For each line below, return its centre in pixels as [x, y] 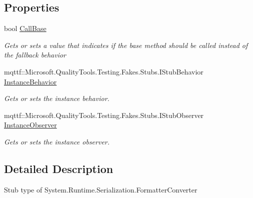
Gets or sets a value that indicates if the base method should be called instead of [126, 45]
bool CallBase [25, 28]
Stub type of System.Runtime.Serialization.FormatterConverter [101, 189]
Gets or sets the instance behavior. [57, 98]
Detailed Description [59, 168]
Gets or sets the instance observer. [57, 141]
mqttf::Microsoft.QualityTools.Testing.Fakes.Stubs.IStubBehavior [104, 71]
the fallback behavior [35, 55]
